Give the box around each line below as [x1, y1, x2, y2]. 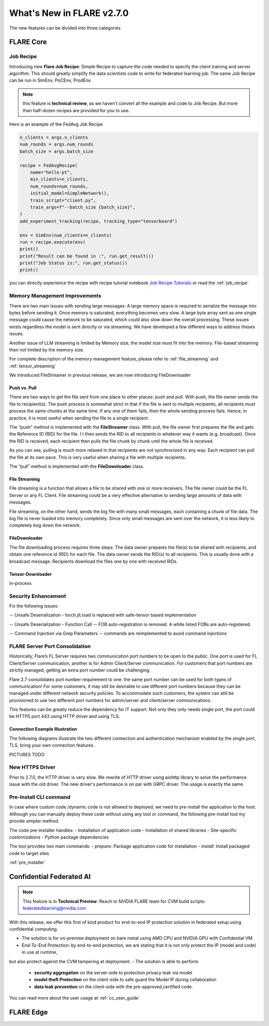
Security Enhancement [9, 592, 66, 599]
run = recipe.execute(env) [19, 239, 86, 245]
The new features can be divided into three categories [9, 25, 121, 31]
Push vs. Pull [9, 385, 37, 391]
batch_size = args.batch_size [19, 149, 94, 154]
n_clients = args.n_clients [19, 135, 88, 141]
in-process [9, 580, 32, 586]
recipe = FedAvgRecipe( [19, 163, 78, 168]
